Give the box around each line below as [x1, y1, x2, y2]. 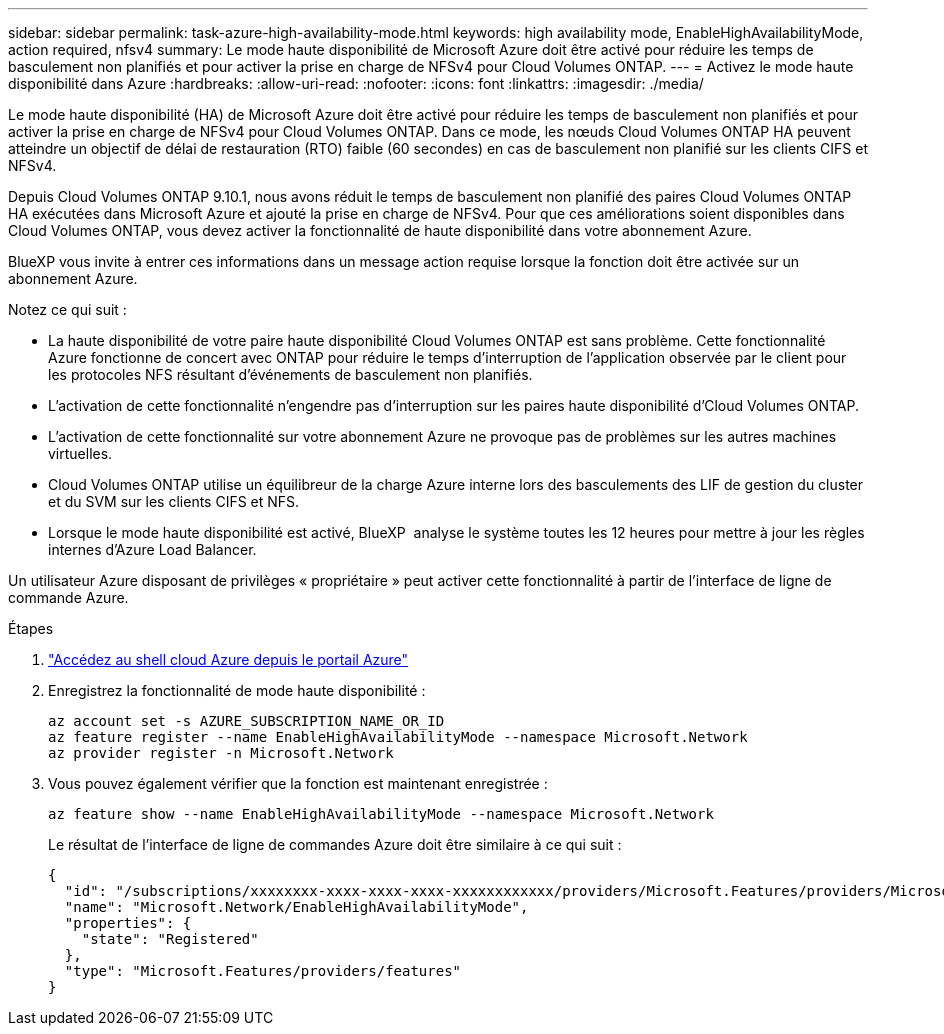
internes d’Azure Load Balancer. [48, 541, 257, 558]
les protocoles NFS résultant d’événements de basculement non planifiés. [48, 366, 533, 383]
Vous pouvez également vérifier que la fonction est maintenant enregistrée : [48, 775, 548, 792]
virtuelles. [48, 445, 113, 462]
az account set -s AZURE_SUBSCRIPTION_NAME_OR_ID [48, 713, 445, 729]
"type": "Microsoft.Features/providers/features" [64, 963, 462, 979]
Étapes [8, 620, 54, 637]
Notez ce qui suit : [8, 301, 127, 318]
